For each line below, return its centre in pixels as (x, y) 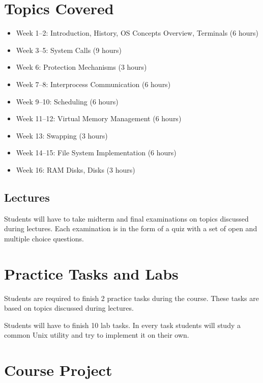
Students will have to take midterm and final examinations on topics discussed (126, 218)
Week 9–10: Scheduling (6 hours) (67, 101)
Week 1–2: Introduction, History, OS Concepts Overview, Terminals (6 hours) (137, 33)
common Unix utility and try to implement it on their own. (97, 335)
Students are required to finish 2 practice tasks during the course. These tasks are (131, 298)
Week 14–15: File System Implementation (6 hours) (96, 153)
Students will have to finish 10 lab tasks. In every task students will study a (122, 325)
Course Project (58, 370)
